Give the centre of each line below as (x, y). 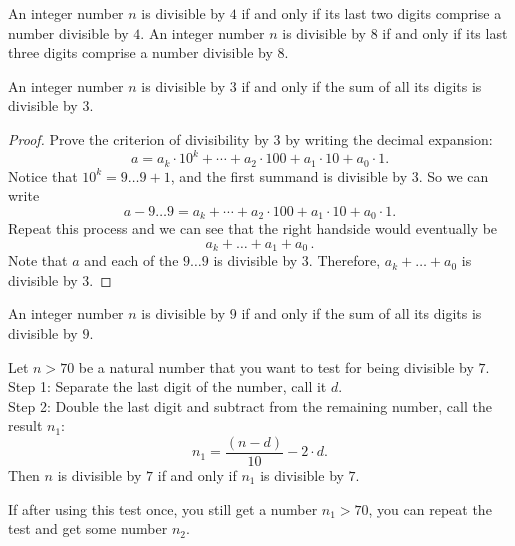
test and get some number (88, 528)
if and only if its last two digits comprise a (371, 13)
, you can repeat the (430, 508)
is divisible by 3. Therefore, (297, 260)
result (25, 425)
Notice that (43, 175)
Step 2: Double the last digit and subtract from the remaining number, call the (250, 405)
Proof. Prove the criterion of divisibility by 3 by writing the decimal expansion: (250, 138)
